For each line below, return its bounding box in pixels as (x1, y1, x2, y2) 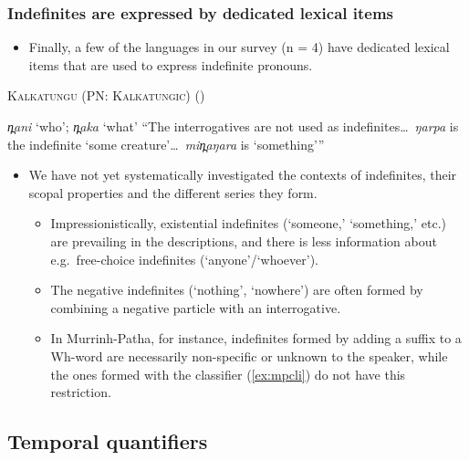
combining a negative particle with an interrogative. (50, 298, 341, 317)
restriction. (50, 382, 111, 402)
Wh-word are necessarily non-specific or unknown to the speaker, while (50, 346, 448, 365)
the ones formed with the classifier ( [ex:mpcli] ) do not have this (50, 364, 406, 383)
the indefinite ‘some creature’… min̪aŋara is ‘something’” (7, 134, 325, 153)
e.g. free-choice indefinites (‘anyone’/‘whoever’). (50, 249, 318, 268)
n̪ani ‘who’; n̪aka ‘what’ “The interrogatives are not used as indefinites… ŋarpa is (7, 117, 459, 135)
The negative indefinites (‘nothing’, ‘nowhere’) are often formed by (50, 280, 423, 299)
